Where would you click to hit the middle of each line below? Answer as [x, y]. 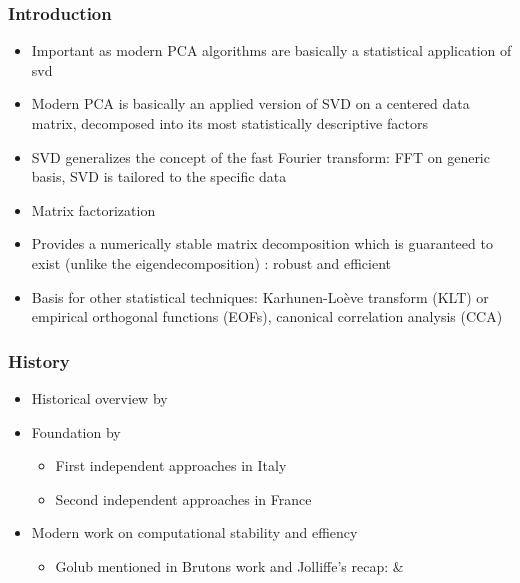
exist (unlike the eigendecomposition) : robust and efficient [211, 262]
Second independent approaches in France [183, 498]
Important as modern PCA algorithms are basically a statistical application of [271, 50]
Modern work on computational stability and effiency [194, 532]
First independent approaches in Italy [171, 465]
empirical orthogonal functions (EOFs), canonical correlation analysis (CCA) [267, 316]
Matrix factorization [93, 209]
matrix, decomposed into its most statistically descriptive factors [229, 123]
